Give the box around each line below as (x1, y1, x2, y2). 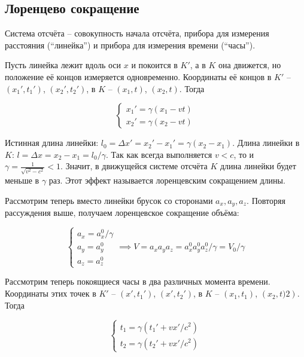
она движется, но (218, 59, 281, 71)
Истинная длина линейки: (5, 136, 99, 149)
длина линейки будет (220, 160, 296, 172)
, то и (233, 148, 254, 160)
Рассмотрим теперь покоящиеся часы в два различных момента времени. (5, 275, 270, 288)
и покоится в (131, 59, 178, 71)
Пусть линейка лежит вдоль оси (5, 59, 121, 71)
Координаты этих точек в (5, 287, 96, 300)
